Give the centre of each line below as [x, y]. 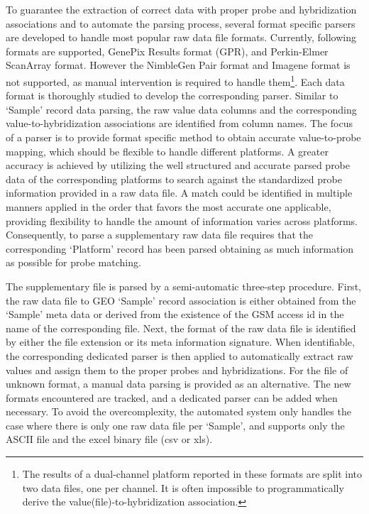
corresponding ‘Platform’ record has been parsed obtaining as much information [180, 248]
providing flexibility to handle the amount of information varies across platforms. [182, 220]
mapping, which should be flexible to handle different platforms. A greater [167, 151]
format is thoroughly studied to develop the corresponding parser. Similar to [172, 95]
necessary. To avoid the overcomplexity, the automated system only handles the [178, 411]
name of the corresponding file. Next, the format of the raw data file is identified [181, 328]
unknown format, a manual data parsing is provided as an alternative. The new [178, 384]
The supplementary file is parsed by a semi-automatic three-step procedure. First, [183, 286]
